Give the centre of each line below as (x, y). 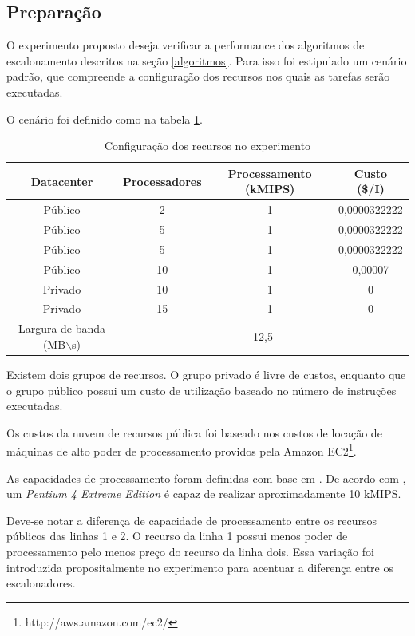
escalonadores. (41, 583)
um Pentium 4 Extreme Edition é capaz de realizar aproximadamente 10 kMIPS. (204, 494)
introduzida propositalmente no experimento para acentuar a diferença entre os (200, 567)
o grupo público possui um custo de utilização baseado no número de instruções (202, 390)
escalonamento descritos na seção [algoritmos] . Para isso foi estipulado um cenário (207, 60)
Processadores (162, 181)
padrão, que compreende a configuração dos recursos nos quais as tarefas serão (198, 76)
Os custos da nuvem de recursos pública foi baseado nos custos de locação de (194, 432)
